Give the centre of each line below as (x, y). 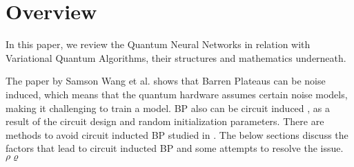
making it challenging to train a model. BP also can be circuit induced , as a (168, 108)
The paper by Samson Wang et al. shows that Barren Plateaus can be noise (166, 81)
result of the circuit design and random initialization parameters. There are (165, 121)
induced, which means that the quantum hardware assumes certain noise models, (177, 94)
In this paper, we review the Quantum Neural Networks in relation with (158, 44)
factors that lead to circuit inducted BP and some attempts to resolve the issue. (175, 148)
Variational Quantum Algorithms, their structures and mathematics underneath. (176, 57)
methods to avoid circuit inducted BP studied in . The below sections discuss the (177, 134)
